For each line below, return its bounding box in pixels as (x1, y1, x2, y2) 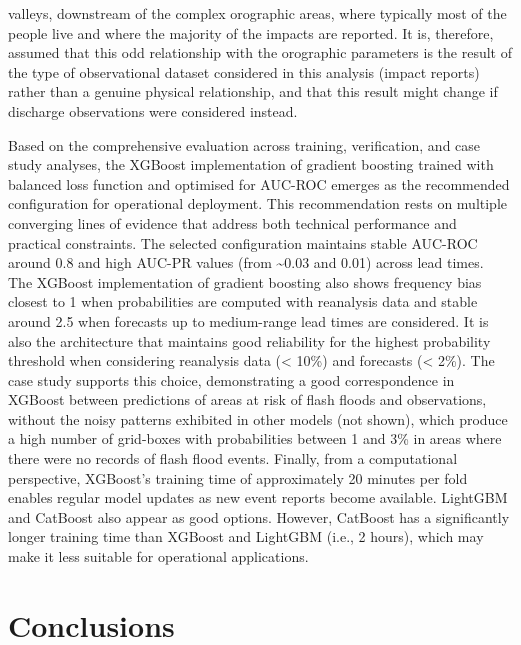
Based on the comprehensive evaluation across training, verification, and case (8, 134, 481, 155)
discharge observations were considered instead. (8, 100, 298, 121)
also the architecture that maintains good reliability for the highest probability (8, 330, 491, 351)
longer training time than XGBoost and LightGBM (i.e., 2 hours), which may (8, 526, 484, 547)
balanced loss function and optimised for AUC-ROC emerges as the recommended (8, 173, 510, 194)
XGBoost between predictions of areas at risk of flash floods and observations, (8, 389, 487, 410)
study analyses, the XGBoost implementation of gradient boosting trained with (8, 154, 494, 175)
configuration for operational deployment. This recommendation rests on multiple (8, 193, 508, 214)
